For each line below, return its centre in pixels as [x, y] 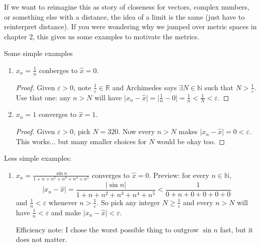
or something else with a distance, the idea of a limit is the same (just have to [124, 16]
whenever [63, 202]
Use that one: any [43, 97]
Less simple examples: [38, 158]
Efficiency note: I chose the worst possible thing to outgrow [107, 229]
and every [198, 202]
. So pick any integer [128, 202]
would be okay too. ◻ [191, 141]
